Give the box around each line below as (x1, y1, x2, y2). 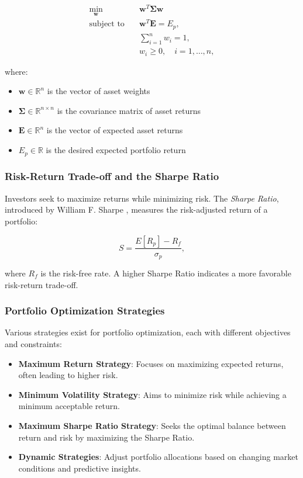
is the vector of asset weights (47, 85, 150, 97)
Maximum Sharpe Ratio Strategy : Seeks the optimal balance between (18, 419, 286, 431)
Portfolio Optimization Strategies (5, 303, 165, 318)
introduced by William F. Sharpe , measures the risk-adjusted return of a (5, 203, 268, 216)
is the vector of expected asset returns (46, 124, 183, 136)
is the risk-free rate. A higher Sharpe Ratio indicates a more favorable (40, 267, 291, 279)
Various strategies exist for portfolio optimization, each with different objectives (5, 326, 291, 338)
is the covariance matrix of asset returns (57, 104, 201, 116)
